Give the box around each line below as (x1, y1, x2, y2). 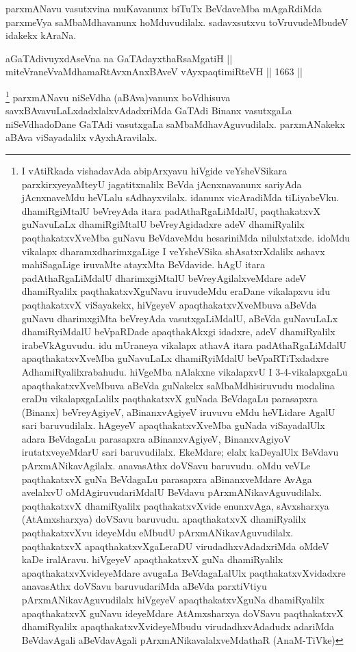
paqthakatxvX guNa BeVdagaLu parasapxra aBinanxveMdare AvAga (21, 471, 312, 486)
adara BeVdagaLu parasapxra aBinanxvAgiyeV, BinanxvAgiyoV (21, 431, 291, 445)
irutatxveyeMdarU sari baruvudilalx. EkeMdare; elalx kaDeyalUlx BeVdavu (21, 445, 339, 459)
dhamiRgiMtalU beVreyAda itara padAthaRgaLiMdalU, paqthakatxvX (21, 203, 321, 218)
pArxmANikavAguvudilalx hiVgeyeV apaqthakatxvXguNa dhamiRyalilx (21, 592, 325, 606)
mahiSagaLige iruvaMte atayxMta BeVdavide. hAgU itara (21, 257, 265, 272)
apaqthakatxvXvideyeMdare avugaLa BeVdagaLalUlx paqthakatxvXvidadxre (21, 565, 346, 579)
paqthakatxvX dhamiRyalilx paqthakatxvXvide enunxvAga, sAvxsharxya (21, 498, 329, 512)
